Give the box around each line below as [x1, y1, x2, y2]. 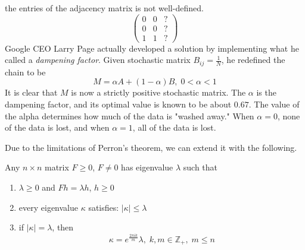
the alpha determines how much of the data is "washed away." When [5, 109, 254, 122]
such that [183, 161, 218, 173]
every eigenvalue [18, 201, 78, 213]
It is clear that [5, 86, 58, 99]
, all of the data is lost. [132, 121, 216, 134]
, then [52, 221, 74, 233]
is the [256, 86, 276, 99]
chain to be [5, 65, 46, 78]
